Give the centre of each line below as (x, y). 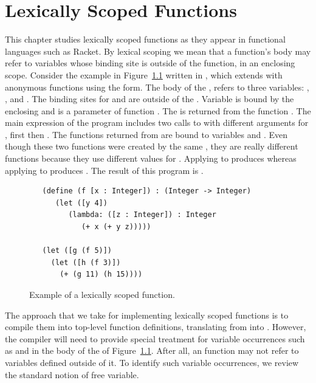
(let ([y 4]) (81, 203)
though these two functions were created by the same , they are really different (152, 146)
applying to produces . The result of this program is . (104, 170)
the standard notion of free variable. (72, 374)
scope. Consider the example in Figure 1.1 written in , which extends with (144, 74)
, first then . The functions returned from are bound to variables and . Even (146, 134)
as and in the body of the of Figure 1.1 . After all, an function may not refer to (152, 350)
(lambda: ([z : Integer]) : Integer (142, 215)
